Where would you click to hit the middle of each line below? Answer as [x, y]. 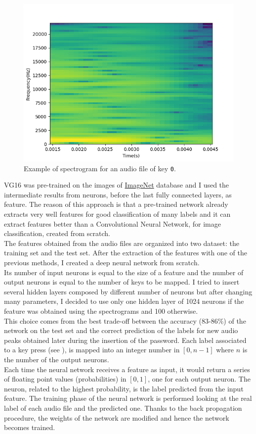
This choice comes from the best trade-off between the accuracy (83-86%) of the [125, 320]
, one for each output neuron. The [199, 379]
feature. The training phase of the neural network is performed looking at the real [128, 398]
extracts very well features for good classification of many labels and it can [117, 214]
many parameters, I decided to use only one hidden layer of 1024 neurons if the [124, 301]
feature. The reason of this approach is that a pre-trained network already [116, 204]
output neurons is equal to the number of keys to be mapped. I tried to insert [122, 282]
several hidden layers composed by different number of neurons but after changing [128, 291]
